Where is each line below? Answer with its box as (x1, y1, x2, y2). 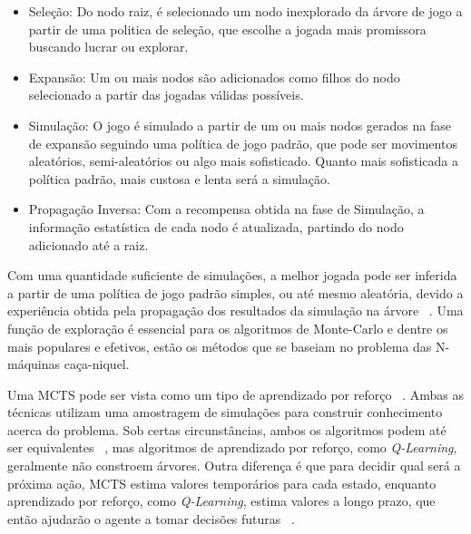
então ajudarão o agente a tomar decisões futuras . (7, 509, 295, 528)
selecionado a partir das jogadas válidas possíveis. (28, 85, 304, 104)
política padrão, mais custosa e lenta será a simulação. (28, 169, 330, 188)
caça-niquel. (64, 354, 130, 374)
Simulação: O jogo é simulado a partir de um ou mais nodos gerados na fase (28, 115, 452, 134)
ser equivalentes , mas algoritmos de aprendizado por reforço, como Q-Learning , (7, 438, 457, 457)
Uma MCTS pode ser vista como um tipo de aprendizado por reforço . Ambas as (7, 384, 464, 403)
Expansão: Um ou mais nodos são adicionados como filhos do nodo (28, 67, 400, 86)
